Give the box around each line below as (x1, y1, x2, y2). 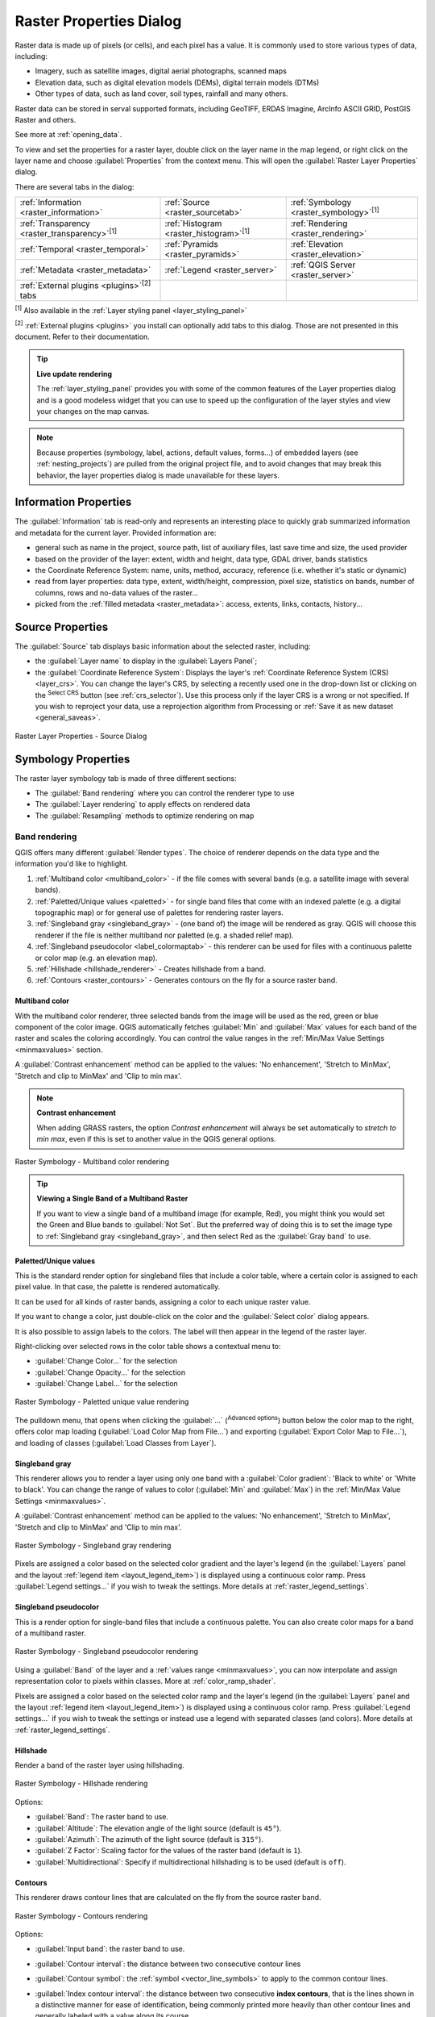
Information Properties (14, 495, 132, 509)
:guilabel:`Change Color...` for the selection (35, 1356, 177, 1366)
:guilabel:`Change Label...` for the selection (35, 1379, 179, 1389)
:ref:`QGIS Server (290, 259, 356, 270)
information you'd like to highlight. (14, 859, 128, 869)
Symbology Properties (14, 752, 130, 766)
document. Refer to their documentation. (14, 332, 151, 341)
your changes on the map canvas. (36, 406, 150, 416)
